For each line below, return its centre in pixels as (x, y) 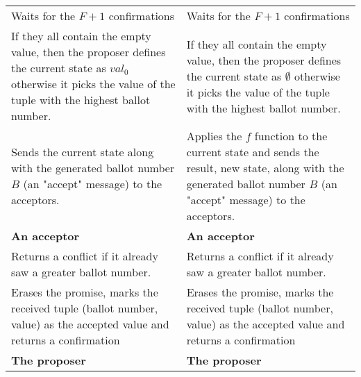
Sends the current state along (83, 152)
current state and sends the (253, 152)
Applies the (214, 136)
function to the (291, 136)
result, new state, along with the (265, 168)
